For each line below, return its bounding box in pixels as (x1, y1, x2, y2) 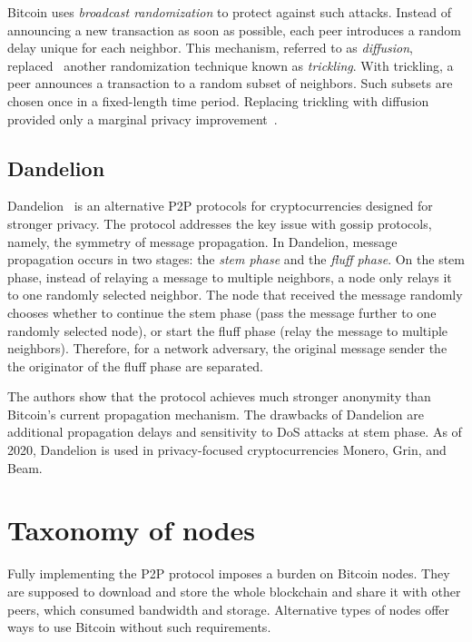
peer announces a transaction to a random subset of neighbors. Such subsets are (7, 74, 453, 93)
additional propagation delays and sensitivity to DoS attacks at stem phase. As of (7, 422, 462, 441)
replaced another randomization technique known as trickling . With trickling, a (7, 55, 454, 74)
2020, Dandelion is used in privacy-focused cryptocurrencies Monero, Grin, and (7, 440, 447, 459)
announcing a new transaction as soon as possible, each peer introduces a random (7, 20, 462, 39)
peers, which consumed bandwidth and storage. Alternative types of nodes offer (7, 599, 450, 618)
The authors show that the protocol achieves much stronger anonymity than (7, 387, 431, 406)
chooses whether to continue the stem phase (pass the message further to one (7, 302, 437, 321)
